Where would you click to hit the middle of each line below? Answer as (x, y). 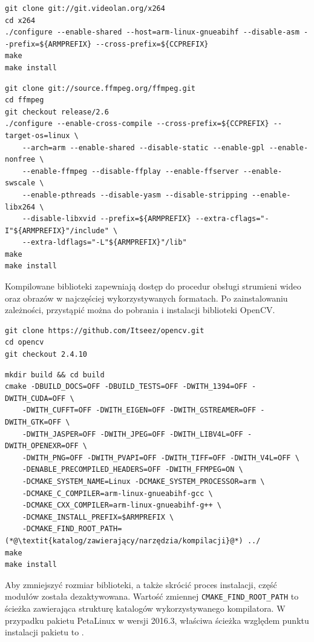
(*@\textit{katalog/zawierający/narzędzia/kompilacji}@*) (124, 541)
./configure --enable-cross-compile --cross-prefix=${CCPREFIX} (137, 124)
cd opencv (25, 343)
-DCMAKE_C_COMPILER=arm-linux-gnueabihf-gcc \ (117, 493)
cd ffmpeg (25, 100)
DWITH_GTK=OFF (33, 422)
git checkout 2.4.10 (46, 355)
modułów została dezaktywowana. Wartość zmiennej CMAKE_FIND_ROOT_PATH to (152, 596)
